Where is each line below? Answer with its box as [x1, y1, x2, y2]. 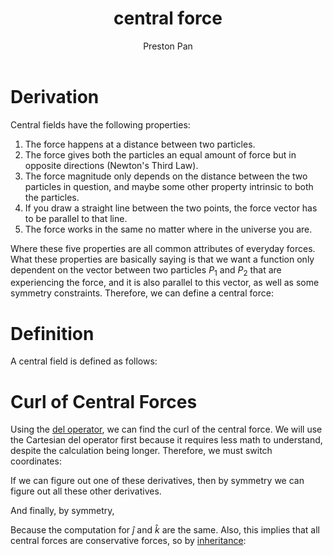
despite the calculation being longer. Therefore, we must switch [10, 445, 273, 457]
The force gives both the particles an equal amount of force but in [24, 148, 297, 161]
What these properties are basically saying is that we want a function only [10, 253, 315, 265]
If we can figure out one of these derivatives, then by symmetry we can [10, 475, 305, 487]
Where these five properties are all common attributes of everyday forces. [10, 242, 316, 254]
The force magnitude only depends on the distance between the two [24, 170, 308, 182]
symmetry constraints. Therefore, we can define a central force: [10, 287, 274, 299]
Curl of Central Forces [10, 390, 198, 413]
